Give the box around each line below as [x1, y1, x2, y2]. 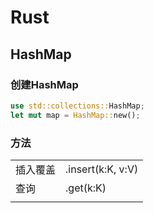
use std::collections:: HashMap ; [10, 101, 145, 111]
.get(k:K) [65, 181, 107, 195]
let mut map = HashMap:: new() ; [10, 110, 141, 120]
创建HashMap [10, 77, 79, 91]
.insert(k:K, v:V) [65, 162, 139, 176]
